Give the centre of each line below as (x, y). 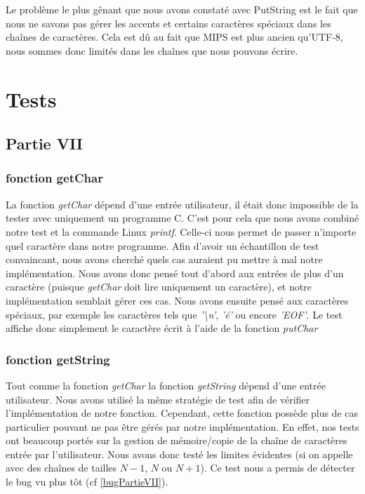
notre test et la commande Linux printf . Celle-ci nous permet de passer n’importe (181, 231)
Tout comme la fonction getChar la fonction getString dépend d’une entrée (166, 385)
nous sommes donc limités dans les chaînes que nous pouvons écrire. (152, 50)
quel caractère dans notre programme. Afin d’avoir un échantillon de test (162, 245)
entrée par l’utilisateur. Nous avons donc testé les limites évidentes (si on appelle (179, 454)
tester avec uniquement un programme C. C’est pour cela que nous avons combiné (182, 218)
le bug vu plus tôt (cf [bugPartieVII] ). (87, 482)
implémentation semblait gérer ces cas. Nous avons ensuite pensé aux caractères (177, 300)
